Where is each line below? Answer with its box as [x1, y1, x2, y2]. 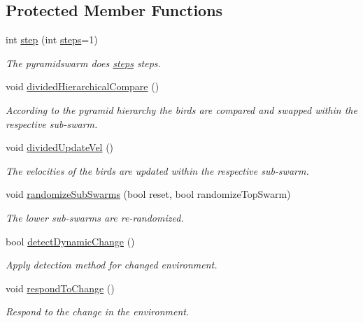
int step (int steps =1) [6, 32, 98, 47]
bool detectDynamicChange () [6, 234, 135, 248]
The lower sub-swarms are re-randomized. [6, 210, 184, 224]
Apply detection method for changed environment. [6, 257, 218, 272]
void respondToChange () [6, 280, 115, 295]
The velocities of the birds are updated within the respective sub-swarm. [6, 163, 309, 178]
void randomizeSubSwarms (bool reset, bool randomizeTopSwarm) [6, 187, 291, 201]
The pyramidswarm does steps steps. [6, 55, 161, 70]
